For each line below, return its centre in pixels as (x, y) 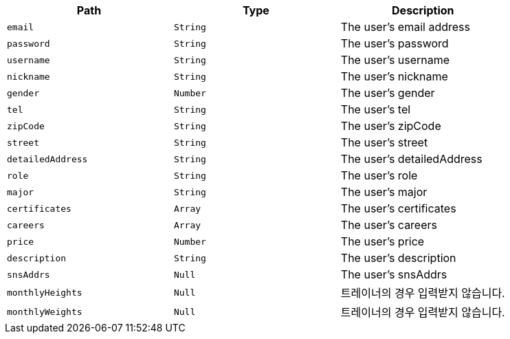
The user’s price (382, 241)
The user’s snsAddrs (394, 274)
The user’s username (395, 60)
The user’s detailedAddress (411, 159)
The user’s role (379, 175)
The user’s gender (388, 93)
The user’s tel (376, 109)
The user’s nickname (394, 76)
